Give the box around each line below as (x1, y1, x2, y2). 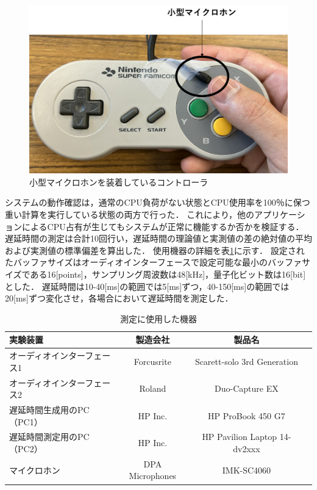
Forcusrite (134, 355, 171, 367)
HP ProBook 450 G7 (208, 409, 285, 422)
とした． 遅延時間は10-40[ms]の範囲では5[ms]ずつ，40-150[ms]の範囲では (5, 279, 290, 292)
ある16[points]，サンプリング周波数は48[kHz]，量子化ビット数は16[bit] (30, 267, 306, 280)
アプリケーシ (254, 207, 305, 220)
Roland (139, 382, 166, 395)
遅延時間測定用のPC (9, 430, 90, 443)
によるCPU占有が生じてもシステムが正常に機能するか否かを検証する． (21, 220, 304, 232)
